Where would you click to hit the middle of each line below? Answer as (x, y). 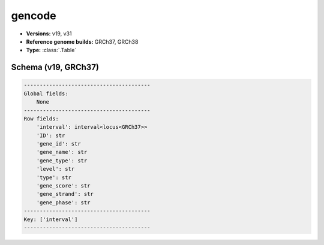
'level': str (55, 169)
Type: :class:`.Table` (51, 50)
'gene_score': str (63, 186)
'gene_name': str (62, 152)
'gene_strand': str (65, 194)
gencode (34, 16)
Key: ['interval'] (51, 219)
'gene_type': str (62, 161)
